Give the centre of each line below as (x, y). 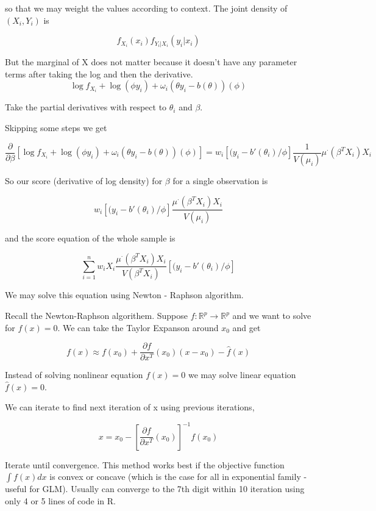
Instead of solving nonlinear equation (74, 375)
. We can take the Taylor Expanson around (138, 327)
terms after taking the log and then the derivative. (99, 73)
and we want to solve (272, 315)
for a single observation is (220, 181)
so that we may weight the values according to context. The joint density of (146, 8)
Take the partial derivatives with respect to (86, 107)
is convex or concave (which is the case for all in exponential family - (178, 477)
